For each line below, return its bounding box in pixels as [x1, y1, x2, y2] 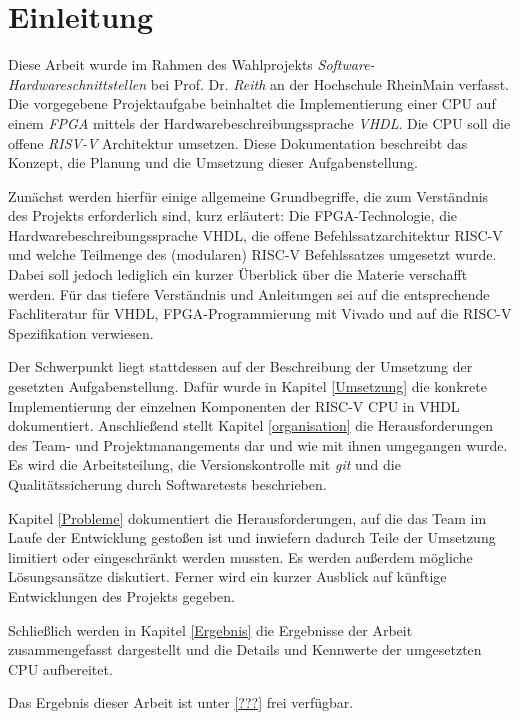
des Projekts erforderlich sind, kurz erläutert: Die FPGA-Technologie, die [8, 205, 458, 226]
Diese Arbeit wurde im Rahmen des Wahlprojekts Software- [8, 54, 375, 75]
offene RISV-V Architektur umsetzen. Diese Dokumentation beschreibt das [8, 132, 468, 153]
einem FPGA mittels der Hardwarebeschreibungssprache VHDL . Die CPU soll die [8, 112, 511, 133]
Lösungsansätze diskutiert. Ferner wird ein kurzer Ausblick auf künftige [8, 566, 447, 587]
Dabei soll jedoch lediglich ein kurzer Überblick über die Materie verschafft [8, 264, 468, 285]
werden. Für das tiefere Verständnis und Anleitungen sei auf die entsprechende [8, 283, 490, 304]
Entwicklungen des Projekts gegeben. [8, 585, 235, 606]
